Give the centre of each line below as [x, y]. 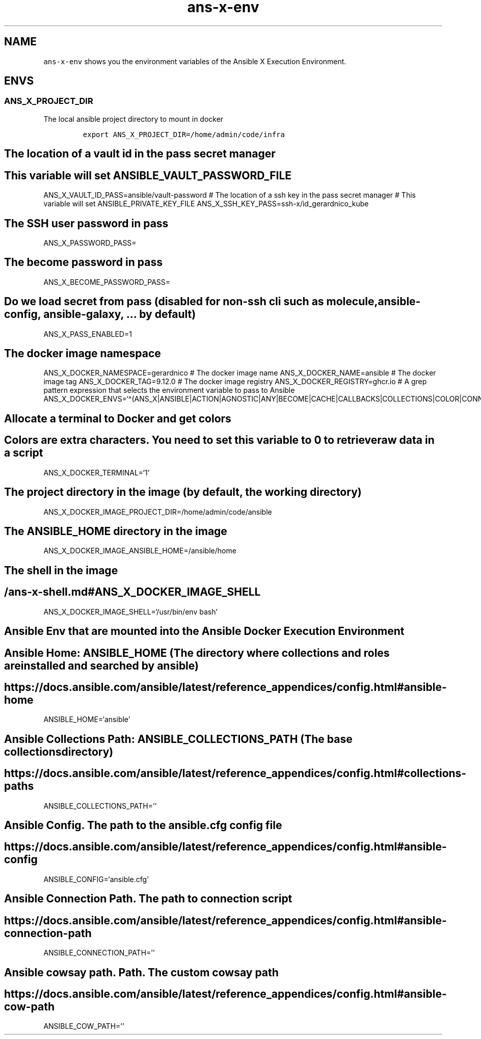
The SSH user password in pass [86, 223]
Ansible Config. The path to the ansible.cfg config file [143, 825]
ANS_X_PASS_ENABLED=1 [88, 334]
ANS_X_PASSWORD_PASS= [90, 243]
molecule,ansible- [373, 302]
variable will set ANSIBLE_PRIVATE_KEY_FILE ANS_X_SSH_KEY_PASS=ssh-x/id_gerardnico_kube [206, 204]
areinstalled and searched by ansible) [101, 665]
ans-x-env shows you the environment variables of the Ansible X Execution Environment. [195, 61]
